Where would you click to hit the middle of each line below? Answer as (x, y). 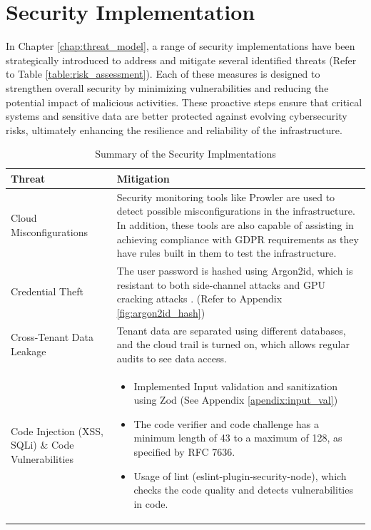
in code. (151, 503)
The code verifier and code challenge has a (226, 423)
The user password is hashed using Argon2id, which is (235, 270)
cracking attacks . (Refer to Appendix (199, 299)
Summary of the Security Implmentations (185, 154)
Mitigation (143, 178)
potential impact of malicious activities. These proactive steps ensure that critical (184, 102)
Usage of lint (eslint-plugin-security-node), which (240, 475)
